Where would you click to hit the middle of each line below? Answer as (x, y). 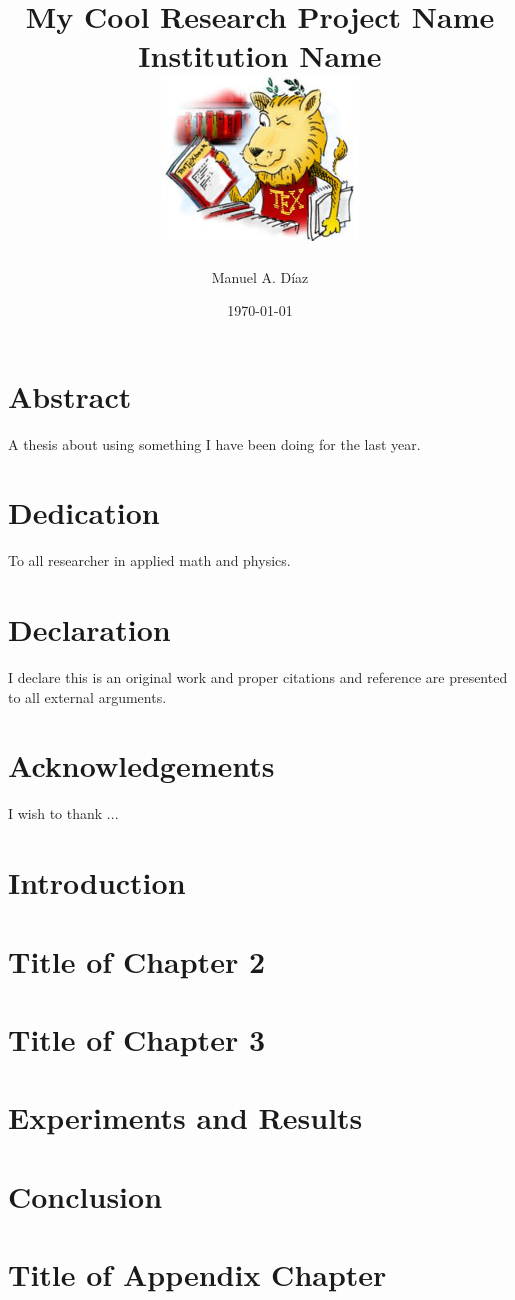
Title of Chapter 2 (136, 960)
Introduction (97, 882)
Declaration (89, 629)
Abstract (70, 395)
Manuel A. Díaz (260, 276)
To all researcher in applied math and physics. (149, 560)
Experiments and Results (185, 1117)
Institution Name (260, 55)
